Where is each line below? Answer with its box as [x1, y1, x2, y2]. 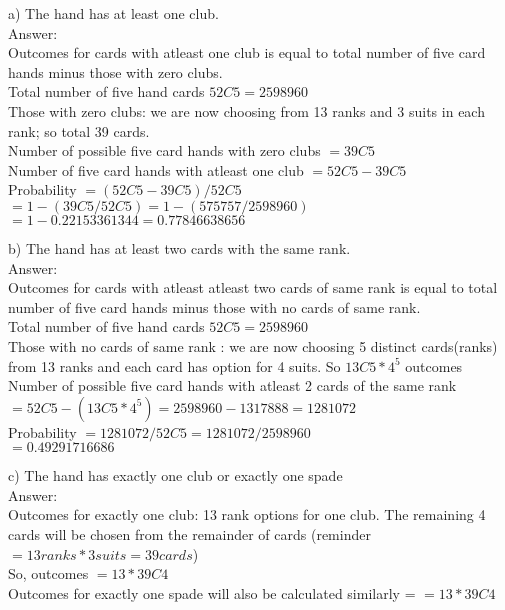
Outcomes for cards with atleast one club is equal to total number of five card [8, 42, 486, 63]
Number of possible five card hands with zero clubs [8, 140, 321, 161]
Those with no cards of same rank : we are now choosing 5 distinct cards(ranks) [8, 335, 498, 356]
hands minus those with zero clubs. [8, 61, 223, 82]
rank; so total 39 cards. [8, 120, 150, 141]
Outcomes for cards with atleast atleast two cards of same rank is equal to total [8, 277, 498, 298]
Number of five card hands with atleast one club [8, 159, 304, 180]
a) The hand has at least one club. [8, 3, 219, 23]
